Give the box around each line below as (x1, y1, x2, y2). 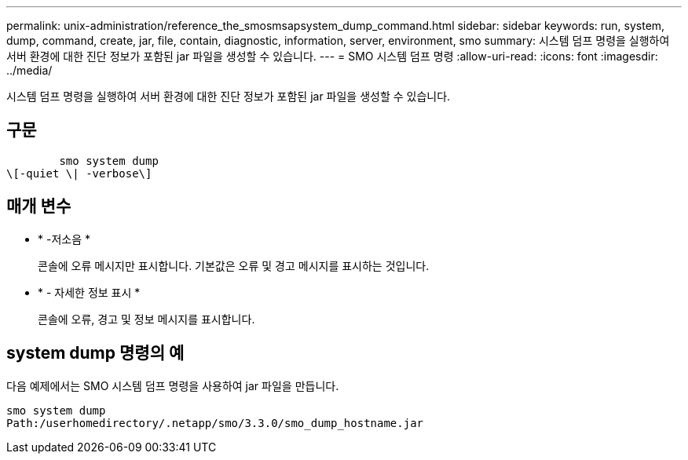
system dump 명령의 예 (6, 343, 185, 363)
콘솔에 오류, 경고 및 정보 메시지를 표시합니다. (38, 312, 255, 326)
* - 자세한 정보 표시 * (38, 285, 141, 299)
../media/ (6, 64, 53, 77)
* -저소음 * (38, 232, 90, 246)
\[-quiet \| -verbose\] (6, 166, 152, 180)
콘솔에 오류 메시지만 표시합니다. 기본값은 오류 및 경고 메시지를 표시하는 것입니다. (38, 258, 430, 272)
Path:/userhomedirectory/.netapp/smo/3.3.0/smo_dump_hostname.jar (6, 416, 424, 429)
